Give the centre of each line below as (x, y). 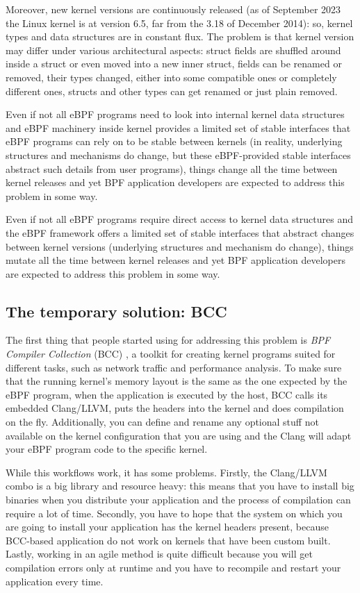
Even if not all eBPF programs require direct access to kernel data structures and (180, 219)
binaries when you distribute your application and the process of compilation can (178, 500)
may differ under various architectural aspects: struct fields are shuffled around (173, 50)
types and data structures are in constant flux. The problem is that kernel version (180, 36)
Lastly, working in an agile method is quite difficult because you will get (159, 554)
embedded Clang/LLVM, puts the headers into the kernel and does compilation (175, 408)
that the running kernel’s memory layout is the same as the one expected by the (177, 381)
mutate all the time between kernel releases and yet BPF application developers (175, 260)
